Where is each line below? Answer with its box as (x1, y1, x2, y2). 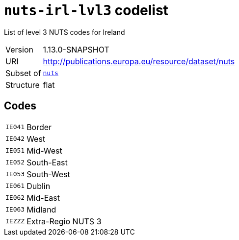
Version (5, 44, 33, 54)
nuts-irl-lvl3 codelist (4, 2, 168, 19)
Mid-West (27, 145, 62, 156)
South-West (27, 169, 70, 179)
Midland (27, 204, 56, 214)
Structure (5, 80, 40, 90)
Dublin (27, 181, 51, 191)
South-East (27, 157, 68, 167)
